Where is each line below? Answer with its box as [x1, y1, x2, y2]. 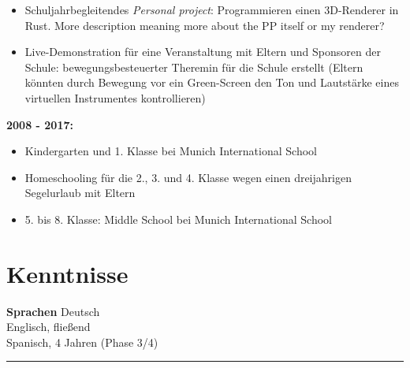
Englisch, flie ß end [6, 318, 91, 335]
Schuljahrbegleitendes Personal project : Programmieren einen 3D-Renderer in [24, 2, 399, 17]
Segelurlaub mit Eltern [24, 184, 136, 201]
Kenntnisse [6, 257, 129, 289]
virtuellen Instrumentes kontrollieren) [24, 89, 206, 106]
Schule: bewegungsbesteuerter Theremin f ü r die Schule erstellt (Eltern [24, 58, 363, 75]
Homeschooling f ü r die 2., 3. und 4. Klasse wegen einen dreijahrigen [24, 169, 352, 185]
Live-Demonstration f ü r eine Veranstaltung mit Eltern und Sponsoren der [24, 43, 381, 60]
